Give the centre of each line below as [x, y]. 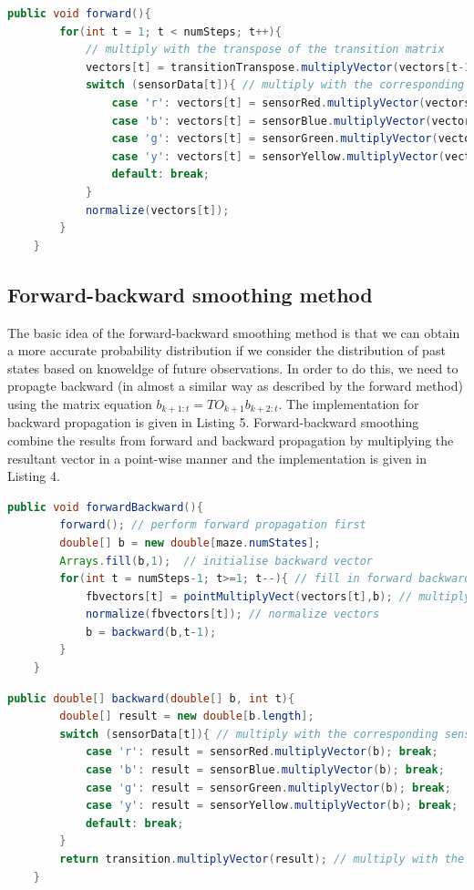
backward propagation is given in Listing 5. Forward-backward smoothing [213, 422]
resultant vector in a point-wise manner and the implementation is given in [217, 458]
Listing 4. [34, 476]
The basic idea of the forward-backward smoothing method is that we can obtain [234, 332]
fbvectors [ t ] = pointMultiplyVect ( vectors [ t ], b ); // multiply [278, 596]
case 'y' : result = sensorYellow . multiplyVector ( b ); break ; [272, 806]
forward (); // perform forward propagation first [213, 525]
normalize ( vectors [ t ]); [157, 210]
